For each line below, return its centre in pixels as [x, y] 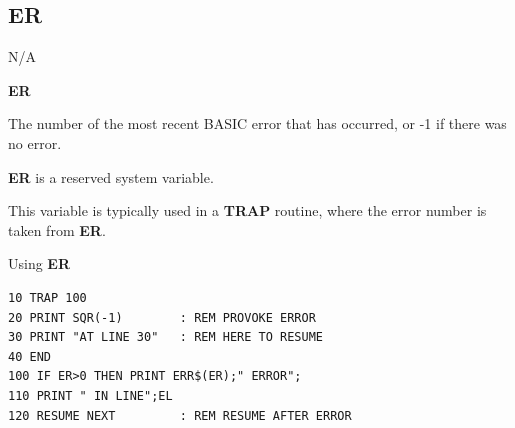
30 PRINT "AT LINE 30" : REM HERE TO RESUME [165, 337]
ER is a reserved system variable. [111, 176]
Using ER [39, 263]
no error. [35, 142]
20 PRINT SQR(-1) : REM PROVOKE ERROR [162, 317]
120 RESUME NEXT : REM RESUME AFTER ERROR [180, 415]
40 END [29, 356]
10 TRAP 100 [47, 297]
